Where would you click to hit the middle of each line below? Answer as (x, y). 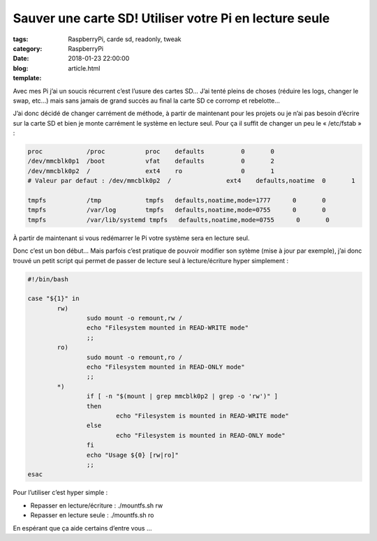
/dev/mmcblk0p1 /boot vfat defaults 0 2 (151, 161)
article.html (84, 68)
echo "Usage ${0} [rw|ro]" (133, 455)
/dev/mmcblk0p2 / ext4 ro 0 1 (151, 171)
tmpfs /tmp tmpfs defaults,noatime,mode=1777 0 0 (177, 200)
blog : (21, 68)
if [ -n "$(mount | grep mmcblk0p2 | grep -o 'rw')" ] (182, 397)
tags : (21, 39)
